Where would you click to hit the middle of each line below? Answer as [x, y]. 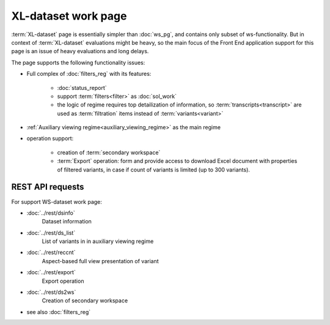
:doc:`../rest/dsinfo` [51, 213]
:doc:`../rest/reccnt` [51, 252]
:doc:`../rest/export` [51, 272]
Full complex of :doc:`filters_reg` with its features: [89, 74]
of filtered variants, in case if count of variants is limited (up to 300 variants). [154, 170]
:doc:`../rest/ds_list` [51, 233]
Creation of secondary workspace [85, 301]
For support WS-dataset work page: [57, 201]
